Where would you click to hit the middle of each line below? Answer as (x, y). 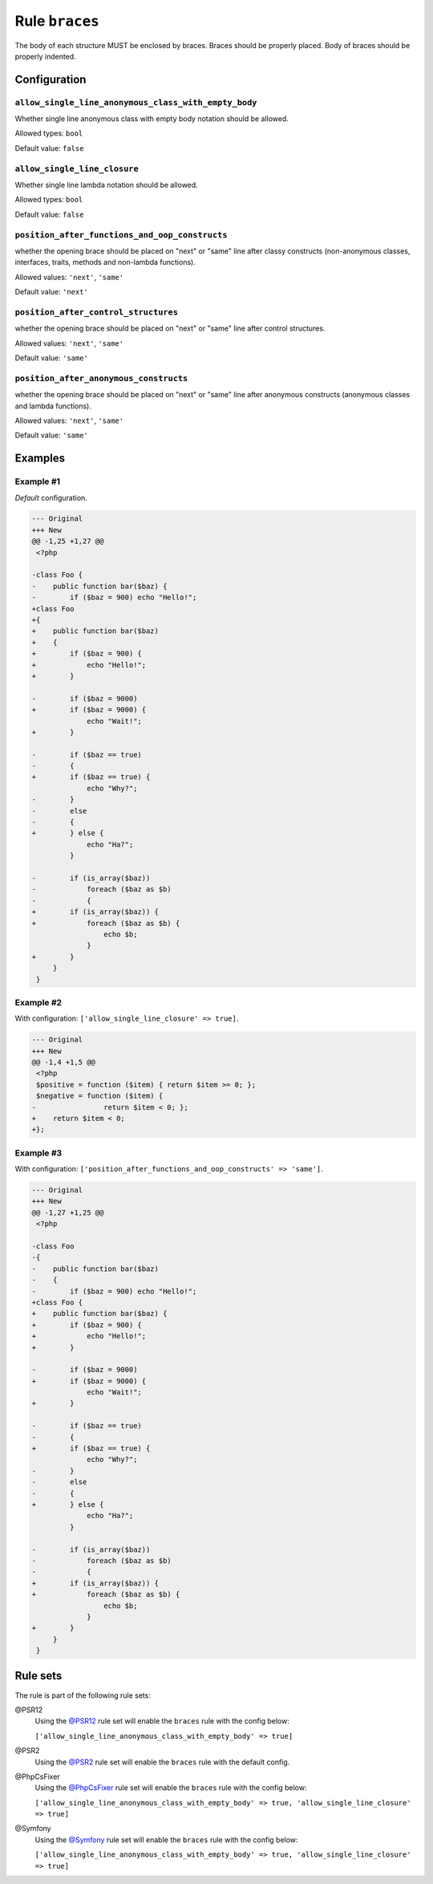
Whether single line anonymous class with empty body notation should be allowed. (152, 119)
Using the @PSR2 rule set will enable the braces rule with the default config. (162, 1762)
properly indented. (45, 56)
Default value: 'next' (51, 292)
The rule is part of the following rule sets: (83, 1695)
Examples (40, 459)
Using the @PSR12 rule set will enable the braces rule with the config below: (162, 1721)
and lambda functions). (53, 406)
